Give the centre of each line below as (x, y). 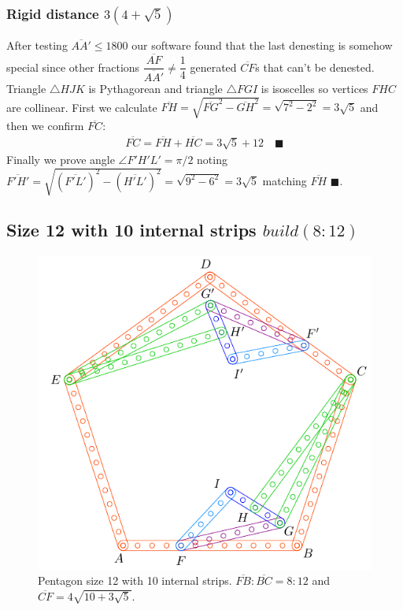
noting (212, 159)
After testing (37, 45)
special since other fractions (73, 67)
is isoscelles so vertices (314, 89)
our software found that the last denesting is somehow (262, 45)
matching (285, 180)
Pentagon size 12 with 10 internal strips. (135, 580)
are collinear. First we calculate (82, 107)
